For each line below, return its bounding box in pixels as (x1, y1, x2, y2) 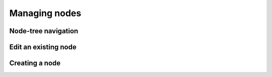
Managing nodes (9, 8, 82, 19)
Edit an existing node (9, 43, 77, 51)
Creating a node (9, 59, 61, 67)
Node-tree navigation (9, 27, 79, 35)
